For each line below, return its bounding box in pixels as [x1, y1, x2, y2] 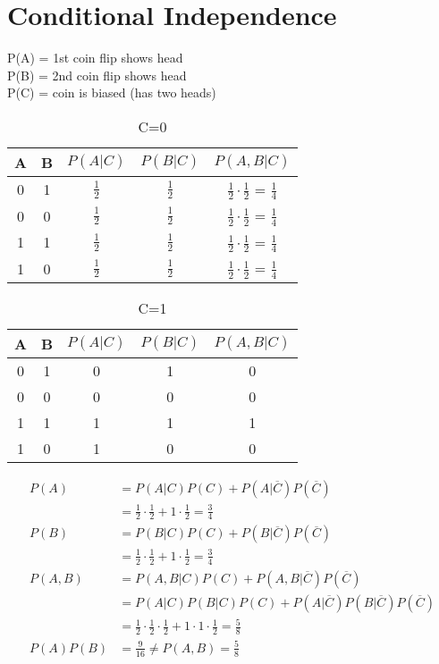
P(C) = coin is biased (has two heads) [7, 83, 216, 102]
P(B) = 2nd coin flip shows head [7, 65, 187, 84]
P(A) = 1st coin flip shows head [7, 48, 183, 67]
